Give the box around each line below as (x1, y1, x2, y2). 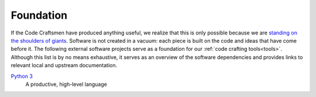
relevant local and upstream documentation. (11, 62, 118, 69)
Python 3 (11, 72, 33, 79)
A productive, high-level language (25, 81, 108, 88)
